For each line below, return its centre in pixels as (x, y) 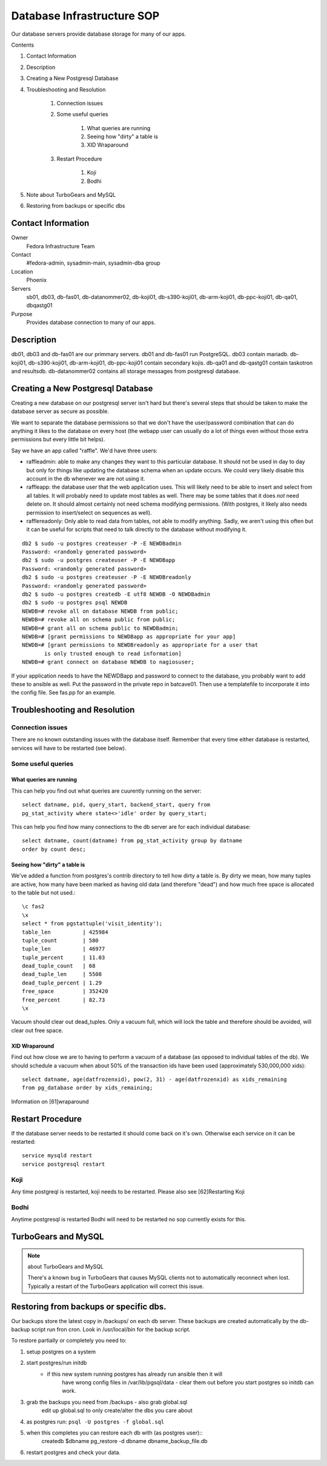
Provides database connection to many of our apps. (91, 322)
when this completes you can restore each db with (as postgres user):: (114, 1433)
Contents (23, 45)
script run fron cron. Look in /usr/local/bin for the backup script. (111, 1329)
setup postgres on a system (61, 1352)
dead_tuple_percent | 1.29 (62, 983)
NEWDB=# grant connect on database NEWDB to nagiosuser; (108, 662)
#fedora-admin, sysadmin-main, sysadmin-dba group (93, 263)
